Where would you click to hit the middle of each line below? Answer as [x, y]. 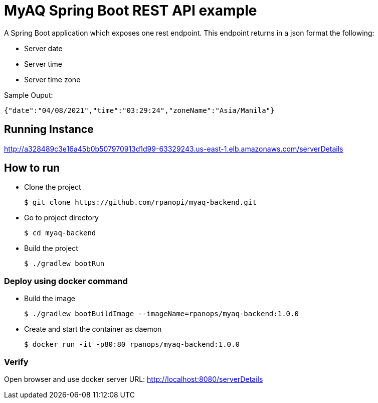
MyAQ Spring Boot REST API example [131, 11]
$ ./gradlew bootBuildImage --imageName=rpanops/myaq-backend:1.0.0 [161, 314]
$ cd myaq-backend [60, 233]
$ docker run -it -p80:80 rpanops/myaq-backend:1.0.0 [132, 345]
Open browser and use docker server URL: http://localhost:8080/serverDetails [134, 379]
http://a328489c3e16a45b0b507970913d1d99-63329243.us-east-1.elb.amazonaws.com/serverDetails [174, 149]
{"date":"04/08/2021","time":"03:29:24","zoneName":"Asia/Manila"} [139, 110]
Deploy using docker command [66, 281]
